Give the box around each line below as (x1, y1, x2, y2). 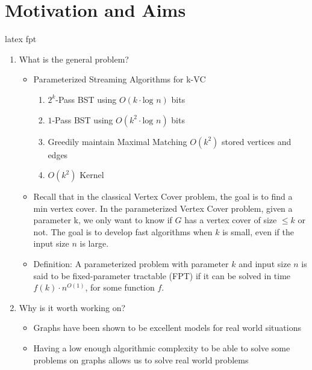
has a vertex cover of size (184, 214, 277, 226)
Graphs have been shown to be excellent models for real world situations (33, 321, 301, 334)
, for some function (85, 281, 155, 294)
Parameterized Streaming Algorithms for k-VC (33, 73, 206, 85)
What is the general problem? (19, 52, 129, 65)
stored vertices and (222, 135, 292, 147)
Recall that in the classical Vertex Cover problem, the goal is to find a (33, 190, 293, 203)
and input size (239, 257, 291, 270)
